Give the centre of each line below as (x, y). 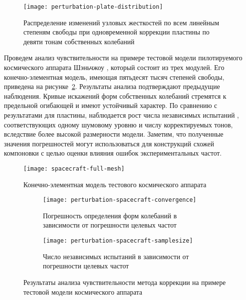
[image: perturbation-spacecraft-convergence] (120, 200)
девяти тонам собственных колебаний (79, 41)
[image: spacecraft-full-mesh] (74, 168)
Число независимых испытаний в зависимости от (116, 256)
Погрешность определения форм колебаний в (110, 215)
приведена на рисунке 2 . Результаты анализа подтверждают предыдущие (112, 86)
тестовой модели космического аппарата (83, 291)
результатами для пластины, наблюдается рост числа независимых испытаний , (122, 115)
